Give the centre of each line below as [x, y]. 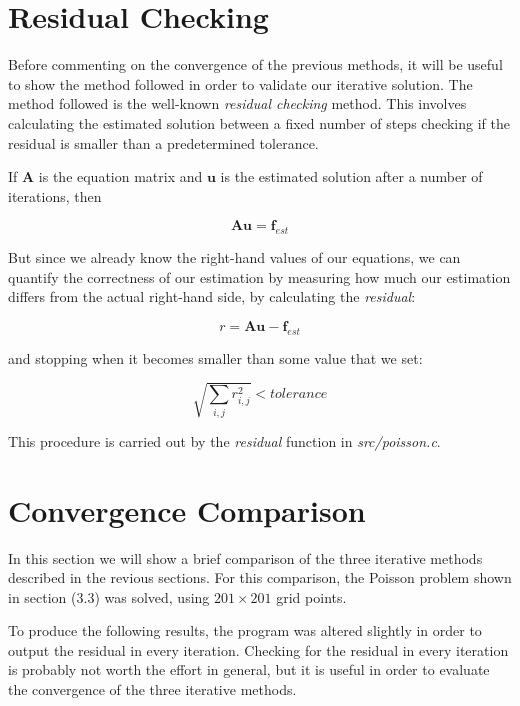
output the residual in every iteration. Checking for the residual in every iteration [258, 649]
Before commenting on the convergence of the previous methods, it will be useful [255, 64]
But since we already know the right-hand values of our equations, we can [234, 257]
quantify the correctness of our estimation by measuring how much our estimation [259, 276]
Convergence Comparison [187, 509]
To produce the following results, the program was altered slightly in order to [245, 630]
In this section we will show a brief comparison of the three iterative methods [245, 557]
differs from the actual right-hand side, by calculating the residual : [212, 296]
